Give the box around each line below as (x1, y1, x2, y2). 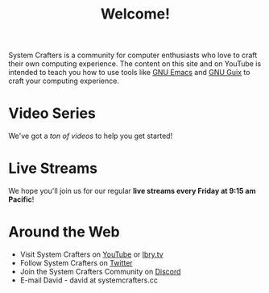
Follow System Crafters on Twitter (19, 258, 133, 267)
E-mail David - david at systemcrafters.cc (19, 275, 159, 285)
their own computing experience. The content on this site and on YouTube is (8, 59, 262, 69)
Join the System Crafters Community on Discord (19, 267, 181, 276)
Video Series (8, 104, 97, 123)
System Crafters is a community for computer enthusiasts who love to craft (8, 50, 258, 61)
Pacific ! (8, 195, 35, 204)
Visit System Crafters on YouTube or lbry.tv (19, 249, 163, 259)
